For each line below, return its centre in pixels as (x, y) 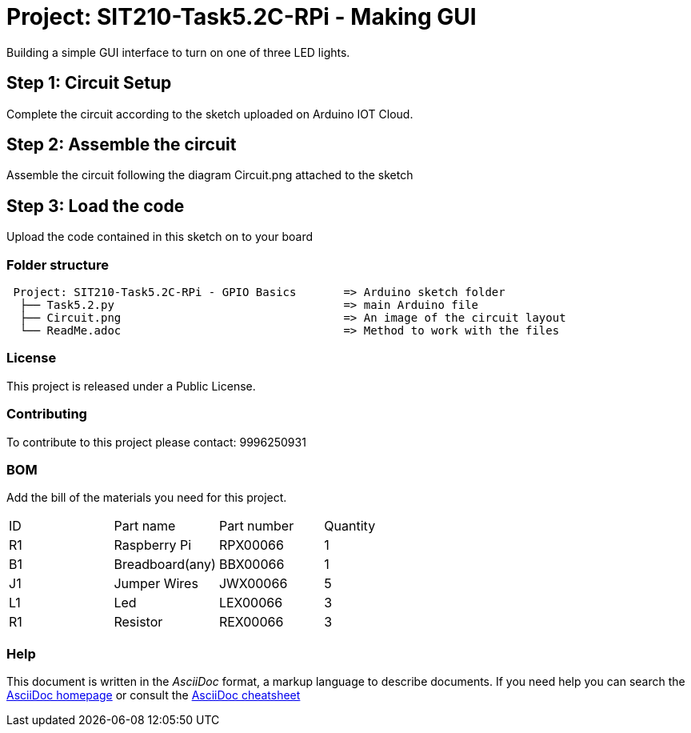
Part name (145, 526)
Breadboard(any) (165, 565)
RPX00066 (251, 545)
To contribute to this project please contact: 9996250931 (156, 442)
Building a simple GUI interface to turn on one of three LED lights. (178, 52)
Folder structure (58, 264)
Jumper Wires (156, 584)
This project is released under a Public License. (131, 386)
